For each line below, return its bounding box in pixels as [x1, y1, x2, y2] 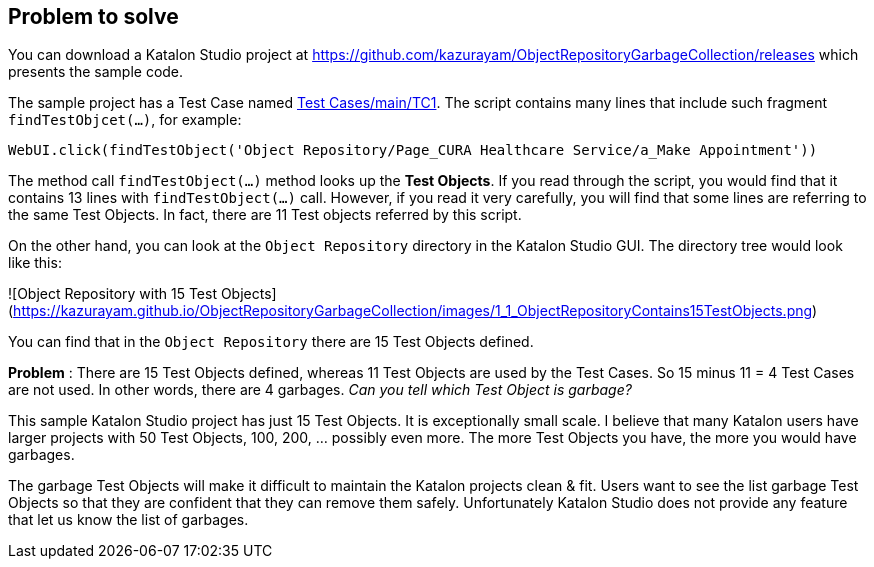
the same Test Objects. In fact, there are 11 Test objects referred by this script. [8, 206, 522, 224]
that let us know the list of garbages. [8, 511, 249, 529]
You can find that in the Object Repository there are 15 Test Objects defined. [8, 333, 534, 351]
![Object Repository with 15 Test [8, 285, 217, 303]
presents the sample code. [8, 63, 184, 81]
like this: [8, 254, 62, 272]
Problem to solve [8, 4, 179, 29]
